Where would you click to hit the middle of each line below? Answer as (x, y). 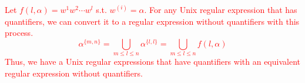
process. (19, 33)
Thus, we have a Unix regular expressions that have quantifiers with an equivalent (152, 62)
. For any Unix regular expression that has (221, 9)
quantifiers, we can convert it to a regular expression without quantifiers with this (152, 21)
